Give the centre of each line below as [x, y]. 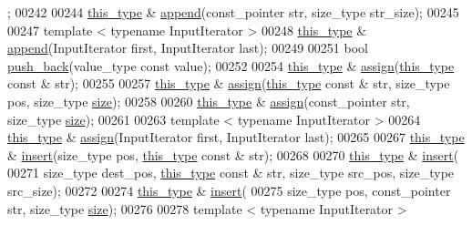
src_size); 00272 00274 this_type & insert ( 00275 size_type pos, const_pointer [229, 190]
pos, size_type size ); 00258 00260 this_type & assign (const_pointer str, [209, 101]
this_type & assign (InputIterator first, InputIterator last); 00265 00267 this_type [236, 137]
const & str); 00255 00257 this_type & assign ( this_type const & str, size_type [229, 83]
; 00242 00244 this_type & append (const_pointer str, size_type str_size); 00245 [233, 12]
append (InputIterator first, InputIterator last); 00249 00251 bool [188, 48]
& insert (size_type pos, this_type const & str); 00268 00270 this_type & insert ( [233, 154]
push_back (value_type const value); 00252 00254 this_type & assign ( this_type [231, 65]
